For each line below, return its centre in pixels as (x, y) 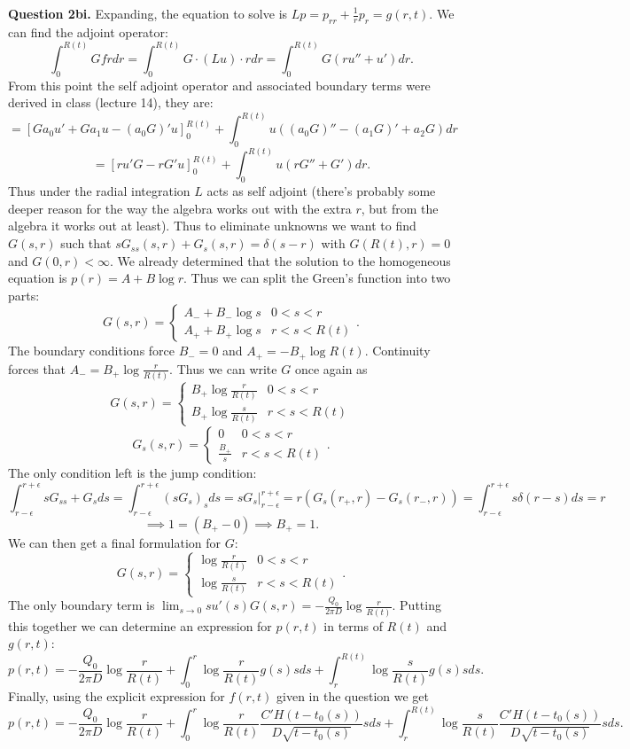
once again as (331, 368)
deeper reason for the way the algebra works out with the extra (180, 208)
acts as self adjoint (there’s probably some (321, 191)
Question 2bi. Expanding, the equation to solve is (148, 13)
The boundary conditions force (92, 351)
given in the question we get (353, 696)
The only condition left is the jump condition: (132, 472)
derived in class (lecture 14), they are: (111, 102)
